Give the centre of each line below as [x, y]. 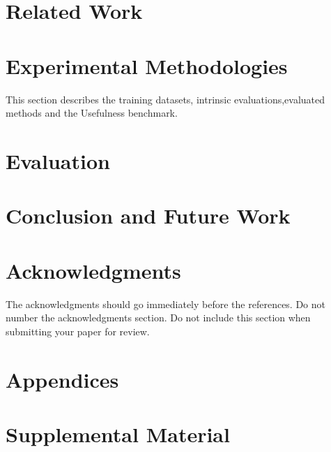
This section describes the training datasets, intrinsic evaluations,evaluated [165, 99]
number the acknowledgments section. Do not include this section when [158, 318]
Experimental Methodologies [147, 65]
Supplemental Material [118, 433]
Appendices [62, 379]
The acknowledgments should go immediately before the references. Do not [166, 304]
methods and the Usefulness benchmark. [92, 113]
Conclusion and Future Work [148, 216]
